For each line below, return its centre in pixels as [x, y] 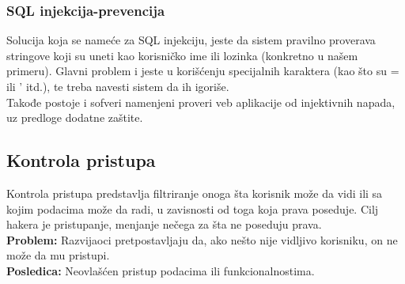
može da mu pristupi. [58, 255]
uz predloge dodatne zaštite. [75, 117]
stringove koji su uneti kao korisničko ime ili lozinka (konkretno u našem [182, 55]
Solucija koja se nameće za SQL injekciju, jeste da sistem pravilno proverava [191, 40]
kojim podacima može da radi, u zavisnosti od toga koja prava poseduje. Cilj [193, 208]
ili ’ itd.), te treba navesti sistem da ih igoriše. [118, 86]
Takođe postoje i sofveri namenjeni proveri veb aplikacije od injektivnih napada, [201, 102]
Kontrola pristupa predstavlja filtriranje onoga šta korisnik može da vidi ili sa [195, 193]
